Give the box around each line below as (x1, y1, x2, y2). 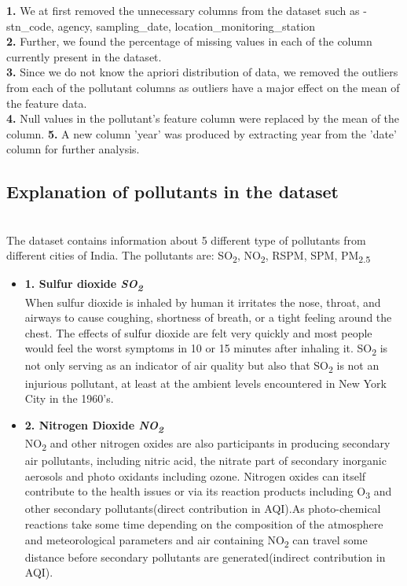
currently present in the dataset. (6, 48, 162, 64)
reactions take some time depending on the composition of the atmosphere (24, 515, 383, 532)
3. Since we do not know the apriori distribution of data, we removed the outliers (6, 64, 398, 80)
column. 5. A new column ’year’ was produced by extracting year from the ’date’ (6, 125, 397, 142)
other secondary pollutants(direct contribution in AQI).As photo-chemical (24, 500, 381, 517)
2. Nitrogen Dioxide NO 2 (24, 416, 163, 436)
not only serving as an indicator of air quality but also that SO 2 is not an (24, 357, 379, 376)
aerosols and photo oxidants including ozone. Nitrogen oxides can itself (24, 467, 366, 484)
